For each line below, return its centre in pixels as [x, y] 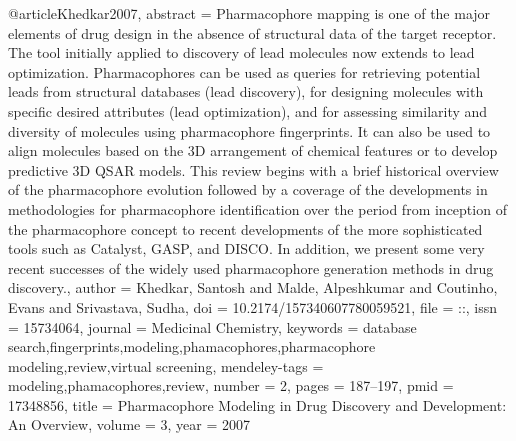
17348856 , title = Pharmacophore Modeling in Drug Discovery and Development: [257, 404]
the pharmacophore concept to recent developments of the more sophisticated [245, 228]
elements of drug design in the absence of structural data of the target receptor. [252, 32]
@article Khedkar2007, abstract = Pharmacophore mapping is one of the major [249, 13]
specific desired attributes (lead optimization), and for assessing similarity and [248, 110]
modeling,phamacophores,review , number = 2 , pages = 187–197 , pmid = [231, 385]
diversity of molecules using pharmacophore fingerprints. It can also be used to [249, 130]
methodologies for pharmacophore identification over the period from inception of [257, 208]
